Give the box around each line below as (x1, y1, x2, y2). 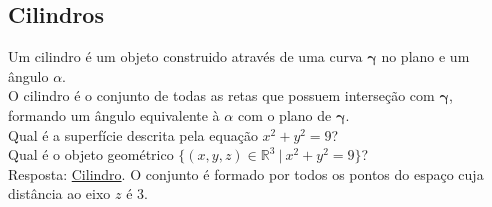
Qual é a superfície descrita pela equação (8, 124, 258, 145)
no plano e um (381, 46, 470, 67)
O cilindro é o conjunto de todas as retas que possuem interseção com (8, 85, 435, 106)
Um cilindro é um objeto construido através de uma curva (8, 46, 363, 67)
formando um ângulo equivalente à (8, 104, 220, 125)
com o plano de (237, 104, 332, 125)
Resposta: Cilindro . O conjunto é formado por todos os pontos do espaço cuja (8, 163, 484, 184)
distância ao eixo (8, 183, 111, 204)
